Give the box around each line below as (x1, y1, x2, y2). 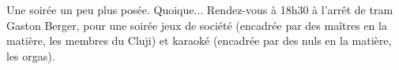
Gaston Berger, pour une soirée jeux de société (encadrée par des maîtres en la (6, 17, 387, 33)
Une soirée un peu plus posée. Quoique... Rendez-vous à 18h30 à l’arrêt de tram (6, 2, 393, 17)
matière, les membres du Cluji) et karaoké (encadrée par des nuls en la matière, (6, 32, 392, 49)
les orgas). (6, 47, 55, 64)
